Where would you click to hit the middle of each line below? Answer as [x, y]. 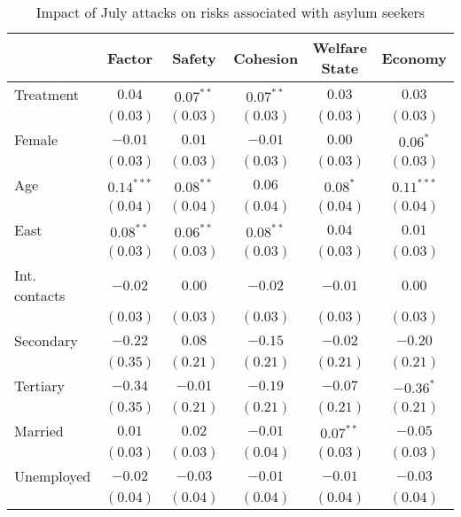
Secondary [46, 340]
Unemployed [53, 476]
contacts [40, 295]
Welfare [340, 47]
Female [36, 139]
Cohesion [266, 58]
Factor [130, 58]
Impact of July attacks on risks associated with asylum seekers [230, 12]
